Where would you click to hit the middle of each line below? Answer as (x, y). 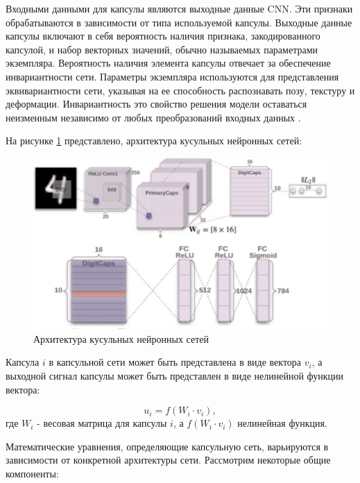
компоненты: (32, 473)
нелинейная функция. (282, 423)
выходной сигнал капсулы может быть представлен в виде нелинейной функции (175, 375)
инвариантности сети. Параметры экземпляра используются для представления (172, 76)
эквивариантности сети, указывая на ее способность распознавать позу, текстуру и (180, 90)
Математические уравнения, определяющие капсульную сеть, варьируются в (167, 446)
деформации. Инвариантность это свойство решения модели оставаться (156, 104)
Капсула (23, 362)
